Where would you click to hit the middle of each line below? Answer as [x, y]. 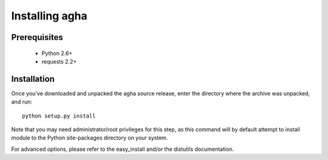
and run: [22, 102]
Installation [33, 79]
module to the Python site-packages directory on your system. [90, 138]
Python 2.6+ [57, 53]
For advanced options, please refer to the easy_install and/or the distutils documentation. [122, 149]
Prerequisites [37, 37]
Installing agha [49, 16]
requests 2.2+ [59, 61]
